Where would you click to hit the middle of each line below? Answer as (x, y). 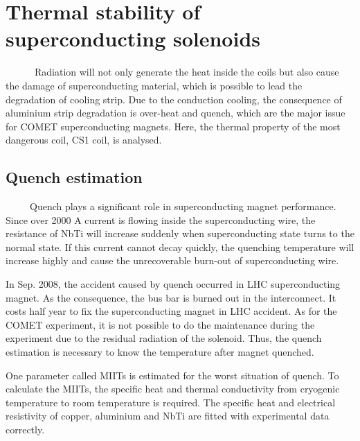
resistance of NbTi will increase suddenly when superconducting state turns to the (180, 233)
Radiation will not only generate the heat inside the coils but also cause (187, 72)
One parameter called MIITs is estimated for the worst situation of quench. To (172, 375)
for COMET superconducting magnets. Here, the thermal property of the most (173, 126)
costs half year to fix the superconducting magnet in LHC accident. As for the (171, 311)
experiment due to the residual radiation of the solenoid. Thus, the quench (164, 338)
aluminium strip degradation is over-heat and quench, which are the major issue (175, 113)
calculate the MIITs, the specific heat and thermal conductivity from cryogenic (173, 389)
